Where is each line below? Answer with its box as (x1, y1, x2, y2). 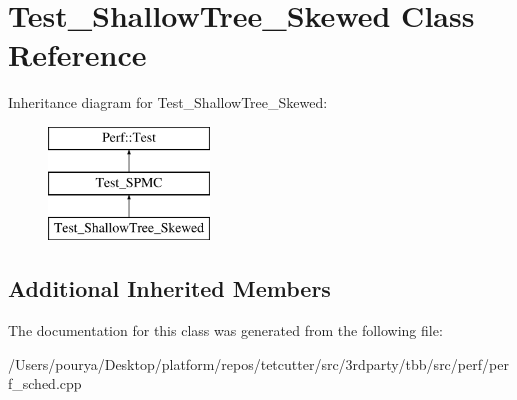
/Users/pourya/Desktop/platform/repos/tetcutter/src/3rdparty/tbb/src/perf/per (8, 353, 509, 374)
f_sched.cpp (8, 373, 82, 394)
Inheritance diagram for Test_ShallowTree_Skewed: (8, 92, 328, 113)
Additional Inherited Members (8, 273, 331, 304)
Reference (8, 34, 147, 75)
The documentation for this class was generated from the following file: (8, 320, 443, 341)
